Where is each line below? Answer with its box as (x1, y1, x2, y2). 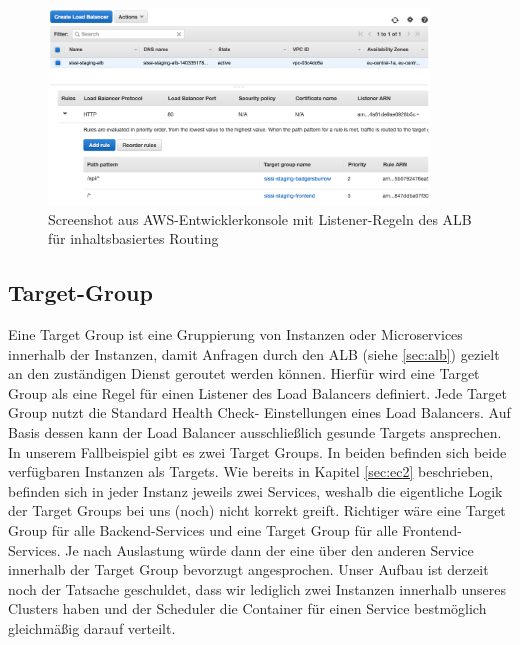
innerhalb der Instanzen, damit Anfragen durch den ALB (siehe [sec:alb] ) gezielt (8, 343, 500, 364)
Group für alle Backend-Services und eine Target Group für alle (8, 520, 398, 541)
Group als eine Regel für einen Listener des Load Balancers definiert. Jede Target (8, 382, 507, 403)
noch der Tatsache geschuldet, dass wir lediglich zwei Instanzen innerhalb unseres (8, 578, 507, 599)
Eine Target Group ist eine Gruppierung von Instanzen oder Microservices (8, 324, 463, 345)
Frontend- (402, 520, 463, 541)
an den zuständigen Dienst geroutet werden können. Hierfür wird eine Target (8, 363, 480, 384)
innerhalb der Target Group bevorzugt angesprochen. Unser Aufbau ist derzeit (8, 559, 489, 580)
